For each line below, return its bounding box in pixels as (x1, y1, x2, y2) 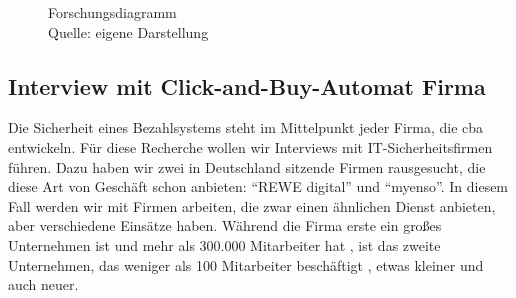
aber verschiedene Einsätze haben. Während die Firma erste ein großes (8, 215, 442, 236)
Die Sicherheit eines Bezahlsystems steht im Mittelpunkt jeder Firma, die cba (8, 117, 484, 138)
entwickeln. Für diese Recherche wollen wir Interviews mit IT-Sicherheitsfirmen (8, 136, 493, 157)
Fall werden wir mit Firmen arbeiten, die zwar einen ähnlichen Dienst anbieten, (8, 195, 496, 216)
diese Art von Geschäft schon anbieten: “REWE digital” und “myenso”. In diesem (8, 176, 509, 197)
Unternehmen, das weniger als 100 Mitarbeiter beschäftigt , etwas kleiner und (8, 254, 484, 275)
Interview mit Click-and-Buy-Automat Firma (8, 70, 486, 101)
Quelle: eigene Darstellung (48, 21, 209, 42)
